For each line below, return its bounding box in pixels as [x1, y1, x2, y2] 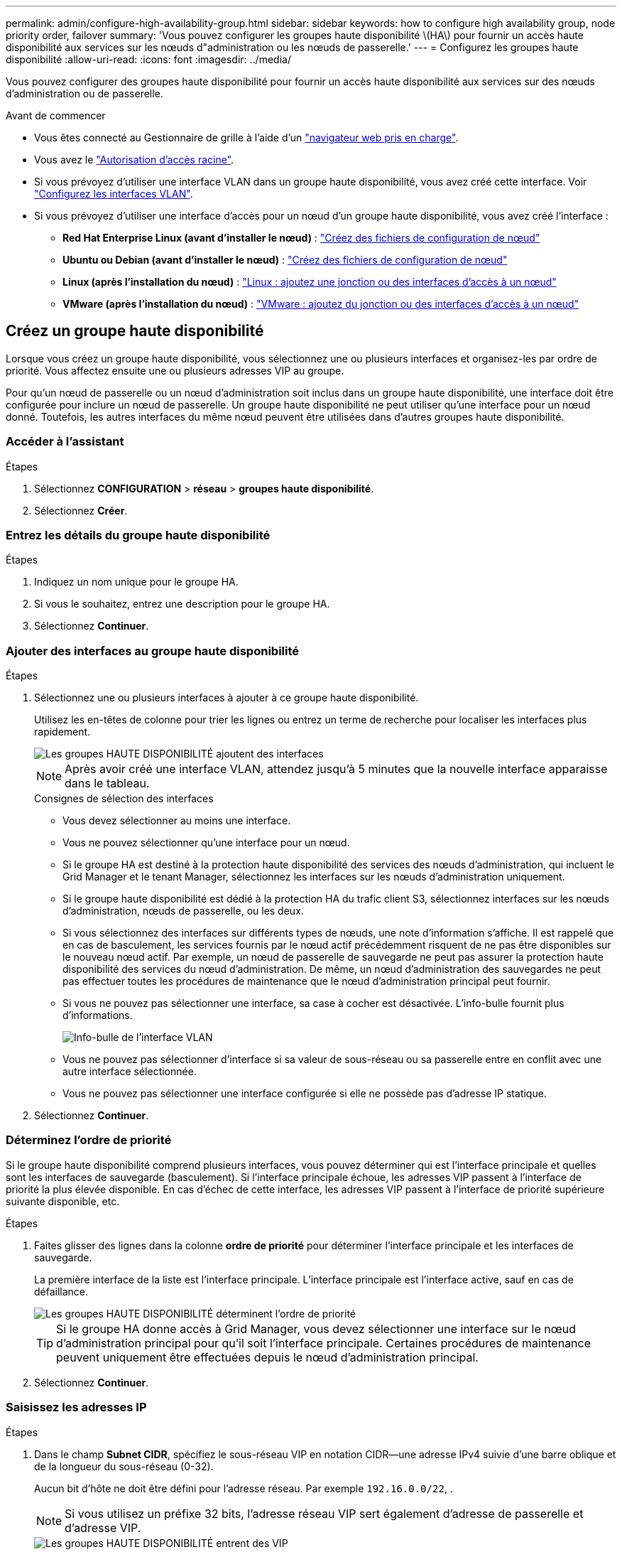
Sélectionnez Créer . [34, 504, 128, 517]
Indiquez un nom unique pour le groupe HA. [34, 576, 239, 588]
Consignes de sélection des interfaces [34, 792, 214, 805]
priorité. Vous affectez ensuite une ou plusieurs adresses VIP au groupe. [6, 364, 344, 377]
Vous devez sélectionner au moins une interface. [62, 814, 291, 827]
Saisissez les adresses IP [6, 1400, 147, 1415]
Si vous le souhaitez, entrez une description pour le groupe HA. [34, 598, 330, 610]
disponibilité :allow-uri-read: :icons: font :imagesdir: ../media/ [6, 53, 291, 65]
